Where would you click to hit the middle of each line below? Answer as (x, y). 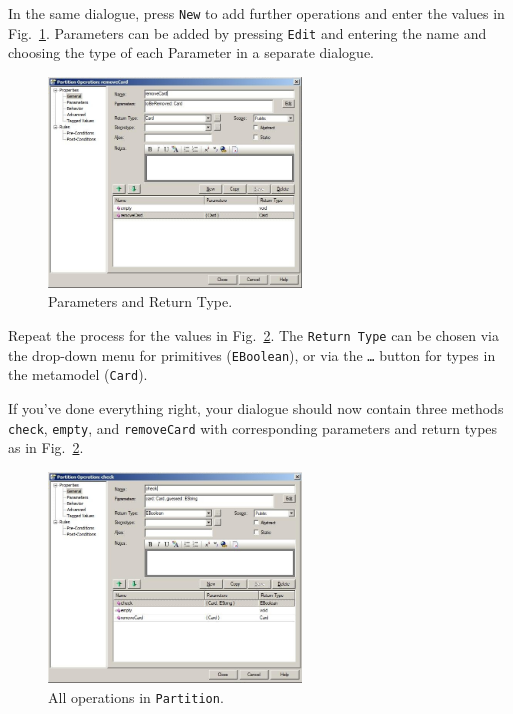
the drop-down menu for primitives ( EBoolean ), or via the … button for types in (252, 354)
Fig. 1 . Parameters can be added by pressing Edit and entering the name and (247, 32)
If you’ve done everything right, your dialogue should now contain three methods (256, 408)
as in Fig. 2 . (46, 447)
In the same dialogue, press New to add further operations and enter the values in (256, 13)
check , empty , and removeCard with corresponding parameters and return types (253, 427)
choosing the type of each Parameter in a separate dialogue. (191, 52)
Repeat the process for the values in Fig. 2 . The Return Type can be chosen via (253, 335)
